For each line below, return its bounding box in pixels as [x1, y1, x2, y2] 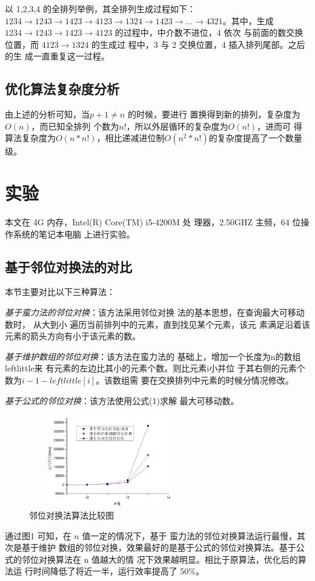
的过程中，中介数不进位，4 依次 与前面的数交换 [114, 26, 303, 39]
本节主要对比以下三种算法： [5, 285, 115, 298]
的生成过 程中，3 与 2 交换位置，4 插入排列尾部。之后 [91, 38, 305, 50]
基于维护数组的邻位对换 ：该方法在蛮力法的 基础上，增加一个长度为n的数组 [5, 350, 301, 362]
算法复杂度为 [5, 131, 56, 144]
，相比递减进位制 [96, 131, 165, 144]
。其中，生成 [222, 14, 274, 27]
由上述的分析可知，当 [5, 108, 90, 121]
